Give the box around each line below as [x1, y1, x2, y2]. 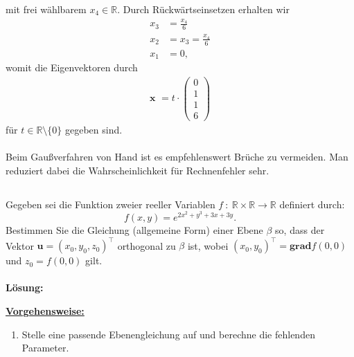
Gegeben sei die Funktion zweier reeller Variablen [6, 196, 215, 211]
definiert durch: [279, 196, 345, 211]
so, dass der [275, 223, 325, 237]
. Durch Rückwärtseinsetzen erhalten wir [117, 2, 290, 16]
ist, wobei [187, 238, 229, 253]
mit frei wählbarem [6, 2, 87, 16]
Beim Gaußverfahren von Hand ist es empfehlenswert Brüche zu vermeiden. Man [6, 149, 348, 164]
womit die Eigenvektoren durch [6, 60, 138, 75]
